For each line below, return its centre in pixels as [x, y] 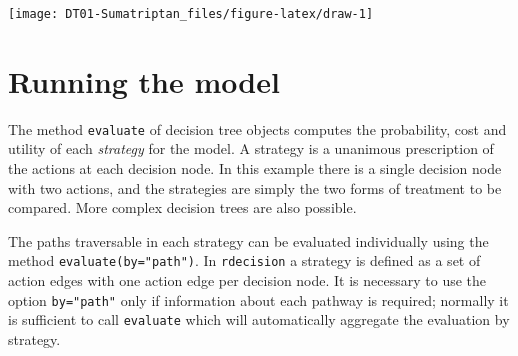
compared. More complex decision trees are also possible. [182, 207]
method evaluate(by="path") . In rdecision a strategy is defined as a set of [244, 260]
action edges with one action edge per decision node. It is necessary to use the [247, 280]
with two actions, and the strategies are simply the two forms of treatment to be [255, 187]
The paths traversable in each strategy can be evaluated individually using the [248, 240]
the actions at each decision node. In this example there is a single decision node [255, 168]
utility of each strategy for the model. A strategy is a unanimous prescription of [251, 148]
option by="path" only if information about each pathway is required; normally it [258, 299]
